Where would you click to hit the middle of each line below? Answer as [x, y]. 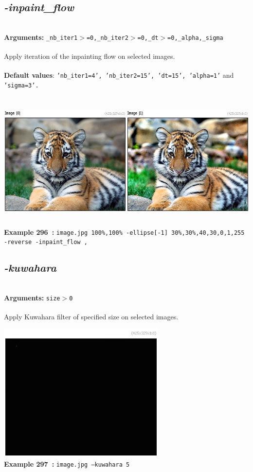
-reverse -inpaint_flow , [46, 242]
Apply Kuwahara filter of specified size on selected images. [91, 317]
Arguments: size [32, 297]
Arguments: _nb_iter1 [41, 37]
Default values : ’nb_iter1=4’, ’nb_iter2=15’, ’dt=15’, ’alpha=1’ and [119, 75]
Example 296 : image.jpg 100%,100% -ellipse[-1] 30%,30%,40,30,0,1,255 [124, 232]
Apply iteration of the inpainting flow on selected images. [90, 56]
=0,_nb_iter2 [107, 38]
